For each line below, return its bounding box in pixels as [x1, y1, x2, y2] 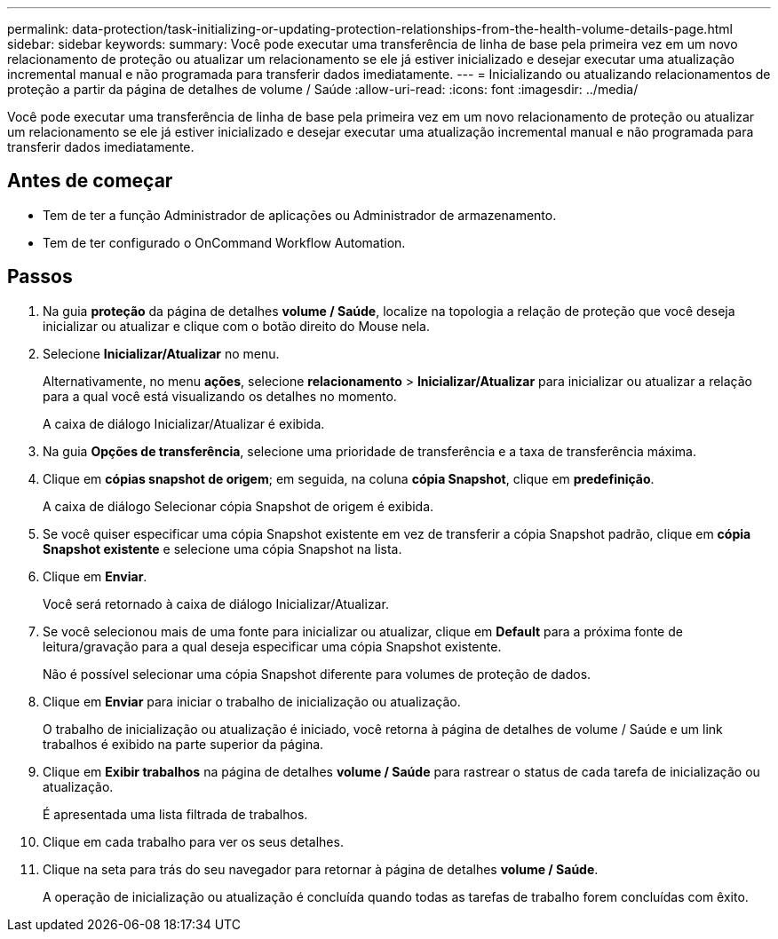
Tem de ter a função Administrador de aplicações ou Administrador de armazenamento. [43, 207, 557, 223]
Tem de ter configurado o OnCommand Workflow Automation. [43, 234, 406, 250]
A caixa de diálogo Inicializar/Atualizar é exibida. [43, 415, 325, 431]
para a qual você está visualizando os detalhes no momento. [43, 388, 397, 404]
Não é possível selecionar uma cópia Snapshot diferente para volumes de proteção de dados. [43, 666, 591, 682]
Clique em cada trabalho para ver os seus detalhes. [43, 833, 344, 849]
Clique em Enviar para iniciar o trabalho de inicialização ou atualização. [43, 693, 461, 709]
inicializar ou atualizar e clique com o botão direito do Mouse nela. [43, 318, 430, 334]
